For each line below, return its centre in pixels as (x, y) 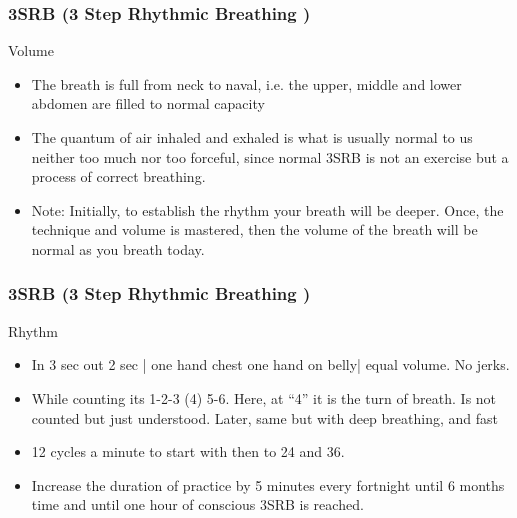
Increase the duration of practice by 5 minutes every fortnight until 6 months (268, 484)
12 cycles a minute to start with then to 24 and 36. (188, 451)
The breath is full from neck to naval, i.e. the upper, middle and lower (246, 83)
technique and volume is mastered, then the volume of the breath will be (254, 229)
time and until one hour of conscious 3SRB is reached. (197, 504)
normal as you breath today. (118, 248)
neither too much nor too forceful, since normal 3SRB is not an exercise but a (270, 156)
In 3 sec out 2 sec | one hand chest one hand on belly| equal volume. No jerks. (270, 364)
